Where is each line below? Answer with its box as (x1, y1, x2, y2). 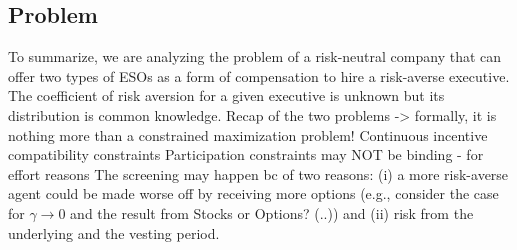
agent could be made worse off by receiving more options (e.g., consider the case (8, 183, 499, 204)
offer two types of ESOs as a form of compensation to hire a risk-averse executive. (8, 65, 510, 86)
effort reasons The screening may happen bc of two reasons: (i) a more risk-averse (8, 163, 509, 184)
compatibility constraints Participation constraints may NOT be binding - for (8, 144, 484, 165)
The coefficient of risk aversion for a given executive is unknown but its (8, 85, 445, 106)
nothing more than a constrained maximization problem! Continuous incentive (8, 124, 488, 145)
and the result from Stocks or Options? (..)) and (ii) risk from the (70, 202, 474, 223)
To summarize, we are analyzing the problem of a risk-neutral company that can (8, 46, 502, 67)
